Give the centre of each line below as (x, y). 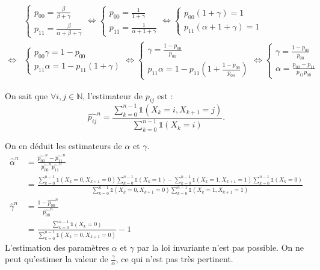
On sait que (26, 95)
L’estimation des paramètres (57, 247)
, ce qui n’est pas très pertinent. (174, 259)
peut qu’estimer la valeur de (57, 259)
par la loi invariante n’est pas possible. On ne (220, 247)
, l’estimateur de (112, 95)
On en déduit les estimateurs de (63, 145)
